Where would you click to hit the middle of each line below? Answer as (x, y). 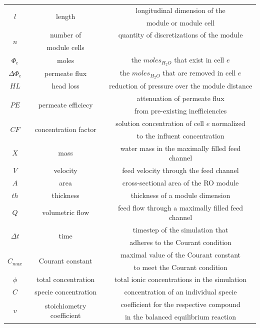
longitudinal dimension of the (180, 10)
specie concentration (66, 292)
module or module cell (180, 22)
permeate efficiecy (65, 104)
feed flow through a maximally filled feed (180, 207)
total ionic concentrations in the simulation (180, 279)
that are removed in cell (199, 73)
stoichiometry (65, 305)
